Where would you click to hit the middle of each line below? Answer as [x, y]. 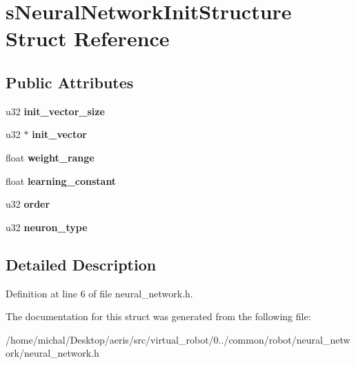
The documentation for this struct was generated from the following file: [158, 316]
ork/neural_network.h [52, 353]
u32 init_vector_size [55, 111]
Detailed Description [81, 264]
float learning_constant [61, 180]
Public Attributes [70, 82]
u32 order [28, 204]
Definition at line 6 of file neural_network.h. [99, 293]
